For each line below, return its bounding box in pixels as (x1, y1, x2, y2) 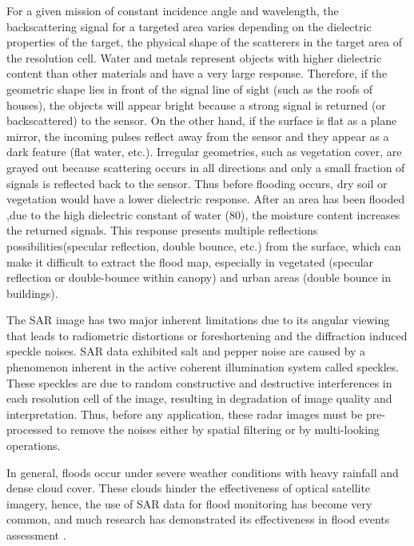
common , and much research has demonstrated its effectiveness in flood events (6, 511, 390, 528)
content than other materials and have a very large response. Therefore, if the (6, 65, 388, 82)
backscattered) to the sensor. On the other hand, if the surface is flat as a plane (6, 112, 397, 129)
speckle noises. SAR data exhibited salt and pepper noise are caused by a (6, 343, 366, 359)
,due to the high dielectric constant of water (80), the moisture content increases (6, 206, 400, 223)
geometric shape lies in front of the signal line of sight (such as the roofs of (6, 80, 372, 97)
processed (6, 421, 54, 438)
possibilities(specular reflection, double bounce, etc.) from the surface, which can (6, 237, 401, 254)
